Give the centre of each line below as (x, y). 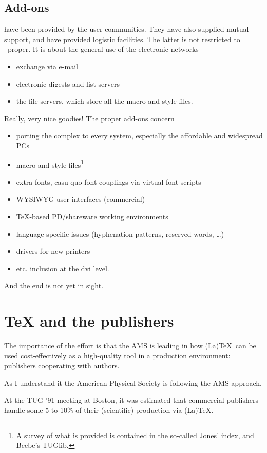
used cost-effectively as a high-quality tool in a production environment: (117, 355)
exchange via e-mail (47, 66)
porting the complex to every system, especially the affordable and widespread (139, 135)
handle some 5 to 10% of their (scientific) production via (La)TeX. (109, 410)
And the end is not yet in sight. (54, 285)
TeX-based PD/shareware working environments (92, 216)
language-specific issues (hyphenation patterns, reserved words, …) (120, 233)
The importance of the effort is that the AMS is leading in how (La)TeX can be (130, 345)
